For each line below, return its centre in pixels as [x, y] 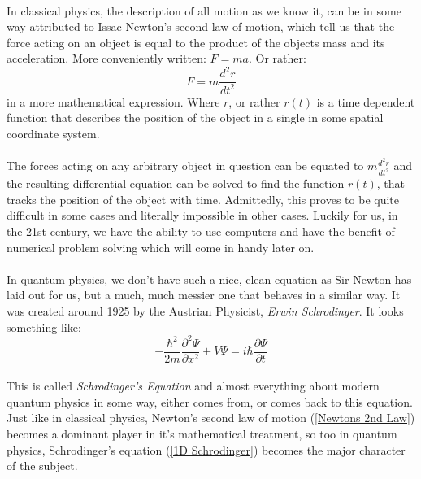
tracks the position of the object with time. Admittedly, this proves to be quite [203, 199]
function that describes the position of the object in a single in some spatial [195, 118]
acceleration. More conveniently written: [106, 58]
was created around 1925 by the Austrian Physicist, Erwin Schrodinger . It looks [205, 310]
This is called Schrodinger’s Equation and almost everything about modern [193, 386]
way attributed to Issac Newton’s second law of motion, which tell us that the [201, 26]
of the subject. [42, 466]
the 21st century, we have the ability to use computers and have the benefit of [201, 231]
